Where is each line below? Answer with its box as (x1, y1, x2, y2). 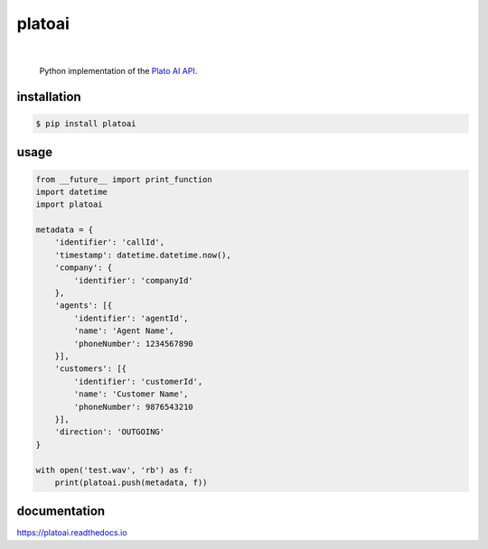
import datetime (35, 186, 108, 197)
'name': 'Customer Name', (73, 389, 189, 399)
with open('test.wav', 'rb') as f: (35, 465, 193, 475)
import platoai (35, 200, 103, 209)
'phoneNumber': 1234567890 (73, 339, 193, 349)
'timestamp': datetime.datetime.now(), (54, 249, 232, 260)
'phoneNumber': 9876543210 (73, 402, 193, 412)
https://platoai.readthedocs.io (16, 527, 127, 538)
